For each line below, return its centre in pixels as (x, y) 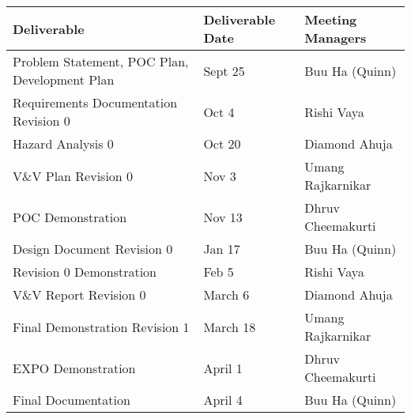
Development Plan (64, 79)
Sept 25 (224, 70)
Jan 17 (222, 249)
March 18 (230, 327)
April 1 (223, 368)
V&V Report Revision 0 (79, 294)
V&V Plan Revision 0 (73, 176)
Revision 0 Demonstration (85, 272)
